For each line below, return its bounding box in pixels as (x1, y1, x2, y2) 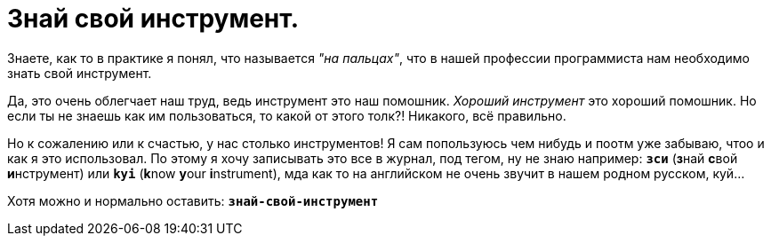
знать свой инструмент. (7, 65, 152, 81)
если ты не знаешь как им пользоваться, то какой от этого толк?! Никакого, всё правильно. (7, 107, 566, 123)
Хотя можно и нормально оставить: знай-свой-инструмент (7, 192, 379, 208)
